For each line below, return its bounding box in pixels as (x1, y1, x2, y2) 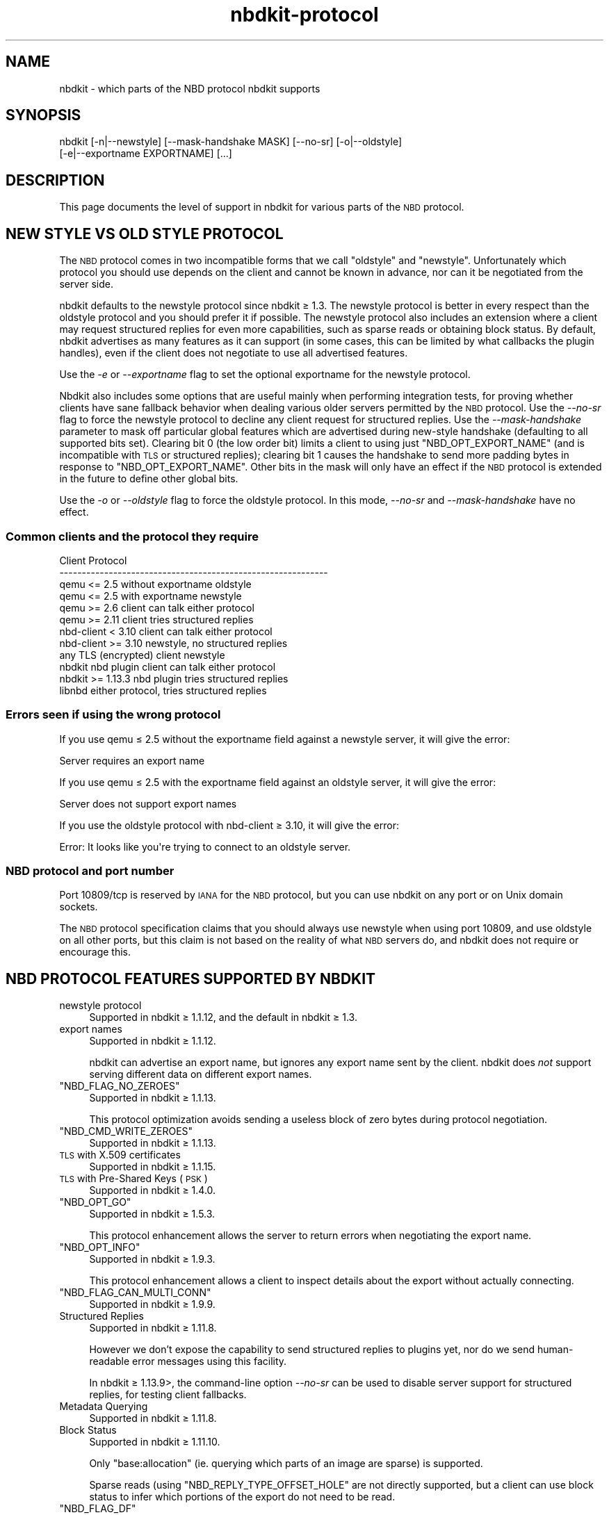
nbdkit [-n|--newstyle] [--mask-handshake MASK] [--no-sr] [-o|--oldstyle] (59, 136, 403, 148)
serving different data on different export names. (89, 1068, 312, 1081)
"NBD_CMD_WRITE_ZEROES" (59, 1125, 193, 1138)
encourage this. (59, 946, 131, 958)
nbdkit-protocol (230, 3, 379, 26)
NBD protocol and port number (6, 864, 174, 878)
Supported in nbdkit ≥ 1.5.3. (89, 1208, 216, 1220)
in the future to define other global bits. (59, 473, 238, 485)
